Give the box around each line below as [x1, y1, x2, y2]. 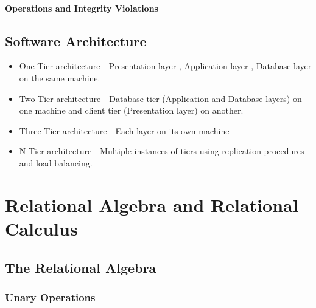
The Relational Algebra [5, 258, 156, 276]
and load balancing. [19, 156, 93, 169]
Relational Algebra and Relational [5, 192, 298, 217]
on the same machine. [19, 71, 100, 84]
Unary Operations [5, 289, 96, 304]
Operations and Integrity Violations [5, 1, 158, 14]
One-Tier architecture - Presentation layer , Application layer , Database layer [19, 60, 312, 72]
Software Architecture [5, 31, 147, 50]
